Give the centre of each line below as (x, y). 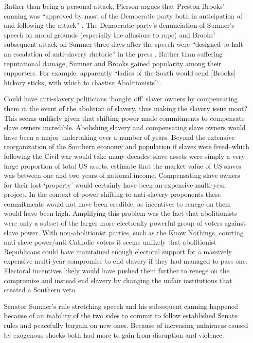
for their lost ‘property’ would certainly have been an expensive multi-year (115, 184)
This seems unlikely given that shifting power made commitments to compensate (124, 118)
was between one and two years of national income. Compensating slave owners (122, 175)
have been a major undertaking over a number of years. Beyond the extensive (119, 137)
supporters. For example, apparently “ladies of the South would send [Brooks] (120, 73)
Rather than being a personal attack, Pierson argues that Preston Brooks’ (114, 6)
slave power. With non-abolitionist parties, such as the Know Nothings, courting (124, 232)
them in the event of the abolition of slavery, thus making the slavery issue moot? (126, 108)
